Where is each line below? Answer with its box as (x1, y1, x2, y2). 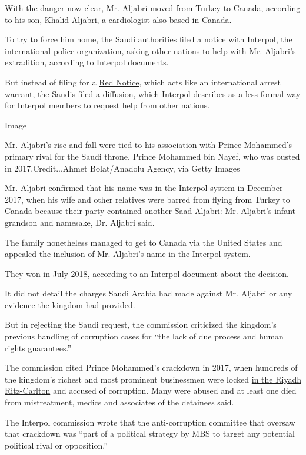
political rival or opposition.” (5, 438, 108, 451)
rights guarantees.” (5, 341, 72, 354)
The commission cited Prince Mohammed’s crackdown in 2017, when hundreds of (5, 361, 298, 374)
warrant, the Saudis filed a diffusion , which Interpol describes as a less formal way (5, 87, 301, 100)
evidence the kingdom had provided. (5, 298, 135, 311)
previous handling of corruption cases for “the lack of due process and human (5, 330, 284, 342)
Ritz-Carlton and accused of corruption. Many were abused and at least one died (5, 384, 297, 397)
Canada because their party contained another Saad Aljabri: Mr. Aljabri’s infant (5, 205, 295, 217)
